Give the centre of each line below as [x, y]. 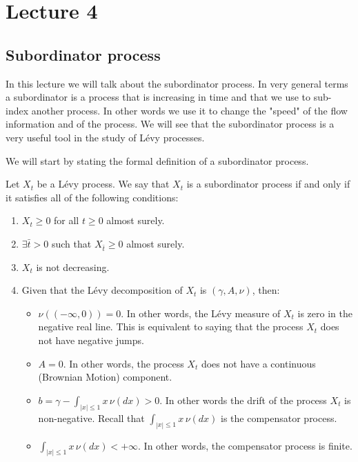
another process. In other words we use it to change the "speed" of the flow [189, 110]
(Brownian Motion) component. [105, 377]
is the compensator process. [279, 418]
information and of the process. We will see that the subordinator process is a [170, 124]
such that [71, 243]
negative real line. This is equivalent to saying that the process [171, 327]
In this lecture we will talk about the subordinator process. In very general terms [177, 83]
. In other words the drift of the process [243, 400]
